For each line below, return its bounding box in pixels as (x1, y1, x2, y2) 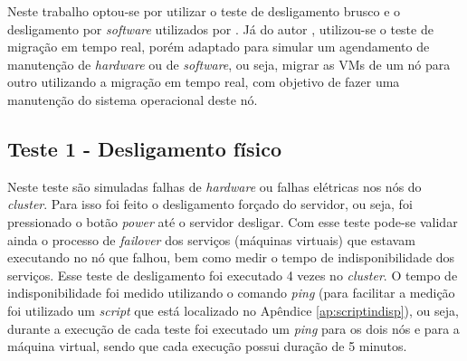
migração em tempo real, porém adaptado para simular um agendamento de (7, 37, 430, 56)
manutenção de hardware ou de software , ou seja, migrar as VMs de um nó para (7, 54, 451, 73)
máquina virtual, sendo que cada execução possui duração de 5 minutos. (7, 337, 407, 356)
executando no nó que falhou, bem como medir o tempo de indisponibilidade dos (7, 248, 455, 267)
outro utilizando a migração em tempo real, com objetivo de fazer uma (7, 72, 400, 91)
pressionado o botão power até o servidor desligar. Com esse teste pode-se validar (7, 212, 458, 231)
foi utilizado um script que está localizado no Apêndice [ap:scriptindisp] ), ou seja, (7, 300, 459, 319)
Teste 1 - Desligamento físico (7, 134, 281, 162)
